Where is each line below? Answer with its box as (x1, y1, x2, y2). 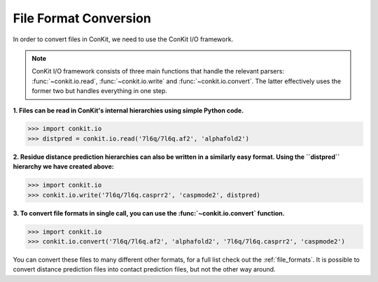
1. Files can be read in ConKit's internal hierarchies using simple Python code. (13, 106, 244, 115)
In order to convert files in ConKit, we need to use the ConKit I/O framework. (13, 35, 234, 43)
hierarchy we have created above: (13, 162, 115, 171)
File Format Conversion (13, 10, 152, 26)
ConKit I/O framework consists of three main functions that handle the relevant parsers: (31, 67, 285, 76)
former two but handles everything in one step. (31, 87, 168, 95)
